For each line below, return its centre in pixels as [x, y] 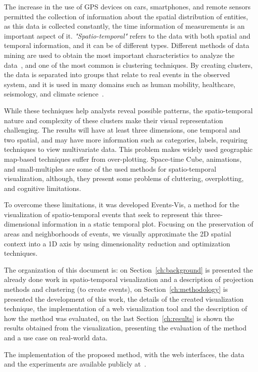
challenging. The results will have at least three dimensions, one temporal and [122, 130]
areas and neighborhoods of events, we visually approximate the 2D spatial [118, 234]
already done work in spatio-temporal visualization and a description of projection [129, 279]
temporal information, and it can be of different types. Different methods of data [127, 45]
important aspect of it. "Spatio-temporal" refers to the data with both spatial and [127, 35]
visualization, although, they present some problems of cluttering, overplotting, [124, 178]
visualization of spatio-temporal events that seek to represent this [103, 214]
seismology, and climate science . [54, 94]
